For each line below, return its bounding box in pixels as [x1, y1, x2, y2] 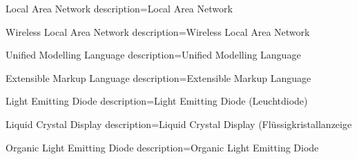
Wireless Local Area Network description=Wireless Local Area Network [6, 24, 310, 39]
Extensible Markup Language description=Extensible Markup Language [6, 70, 311, 85]
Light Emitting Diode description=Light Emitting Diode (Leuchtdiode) [6, 94, 308, 108]
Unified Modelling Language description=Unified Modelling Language [6, 47, 301, 62]
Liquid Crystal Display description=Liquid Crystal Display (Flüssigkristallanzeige [6, 116, 352, 131]
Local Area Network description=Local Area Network [6, 1, 233, 15]
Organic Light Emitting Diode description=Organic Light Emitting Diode [6, 140, 319, 154]
